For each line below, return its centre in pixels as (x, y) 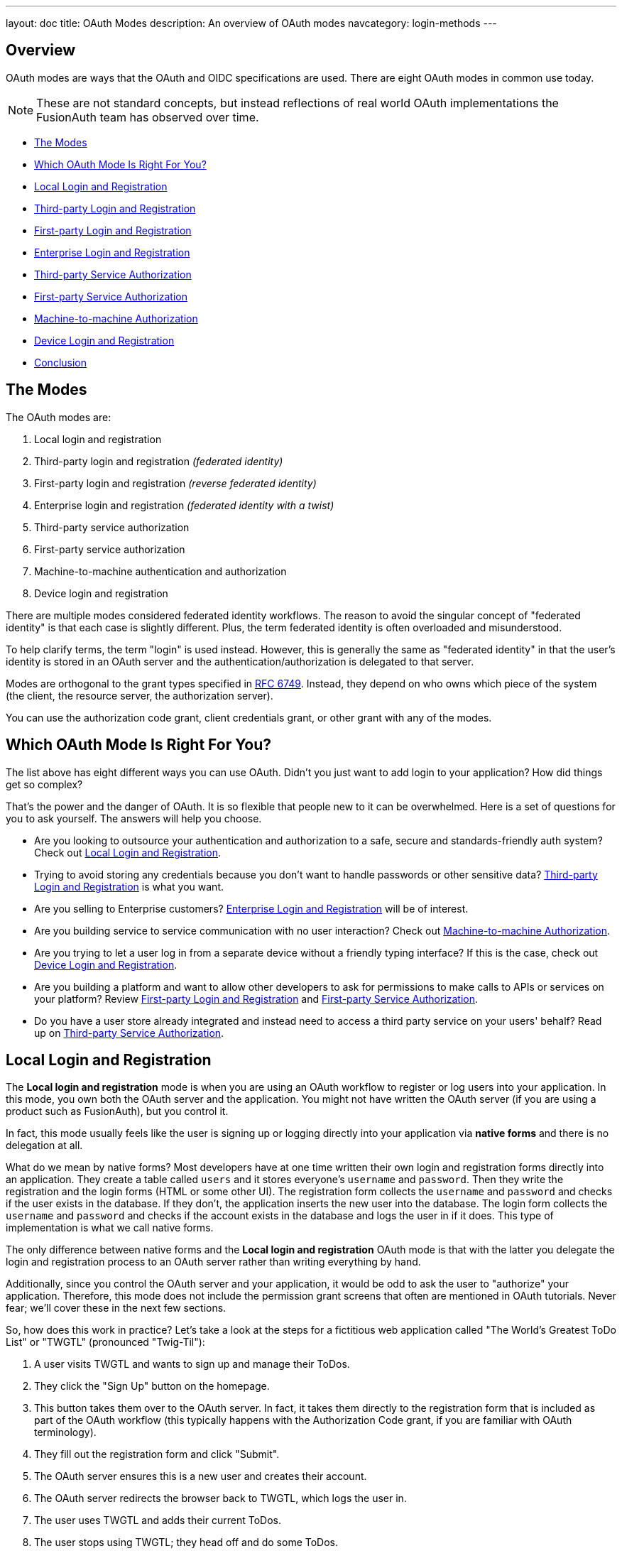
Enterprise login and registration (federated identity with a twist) (184, 505)
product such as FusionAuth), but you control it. (117, 1111)
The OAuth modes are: (59, 417)
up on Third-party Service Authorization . (129, 1033)
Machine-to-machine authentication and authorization (160, 571)
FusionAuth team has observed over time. (148, 117)
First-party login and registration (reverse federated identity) (175, 483)
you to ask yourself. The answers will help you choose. (134, 818)
